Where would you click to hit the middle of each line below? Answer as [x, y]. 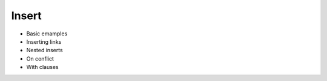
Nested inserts [45, 50]
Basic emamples [47, 34]
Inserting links [44, 41]
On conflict [40, 58]
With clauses [42, 67]
